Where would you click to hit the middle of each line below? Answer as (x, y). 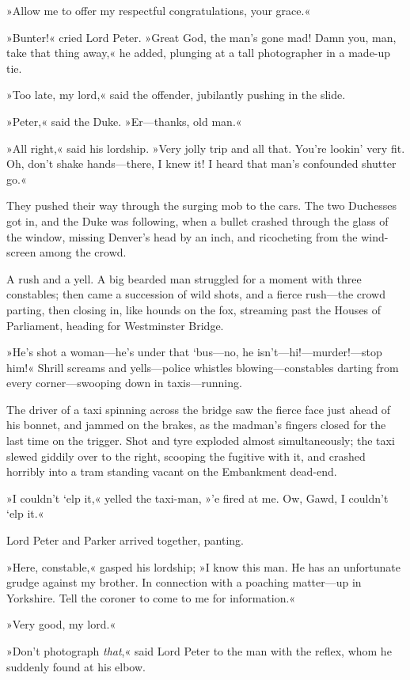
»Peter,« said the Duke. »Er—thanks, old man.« (124, 121)
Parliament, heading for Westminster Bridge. (115, 325)
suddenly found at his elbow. (76, 666)
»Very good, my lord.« (61, 624)
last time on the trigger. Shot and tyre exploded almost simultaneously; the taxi (201, 441)
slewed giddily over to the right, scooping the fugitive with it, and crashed (186, 456)
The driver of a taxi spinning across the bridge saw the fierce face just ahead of (199, 409)
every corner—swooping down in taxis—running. (124, 383)
